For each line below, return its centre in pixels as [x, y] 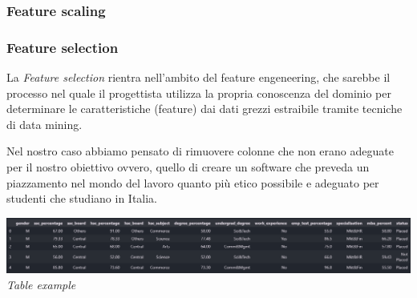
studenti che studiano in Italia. [82, 198]
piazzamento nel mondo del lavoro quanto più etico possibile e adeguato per [193, 182]
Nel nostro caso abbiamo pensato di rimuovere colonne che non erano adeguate [200, 151]
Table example [41, 284]
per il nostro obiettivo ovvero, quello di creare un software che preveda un [188, 167]
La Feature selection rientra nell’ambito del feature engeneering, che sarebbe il [198, 77]
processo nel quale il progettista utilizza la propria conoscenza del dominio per [199, 93]
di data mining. [45, 124]
